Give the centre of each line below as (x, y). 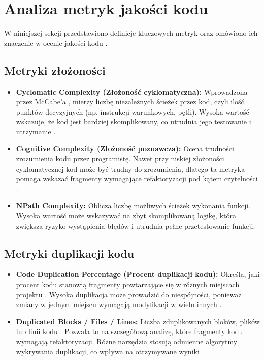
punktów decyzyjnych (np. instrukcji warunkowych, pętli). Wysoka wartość (133, 111)
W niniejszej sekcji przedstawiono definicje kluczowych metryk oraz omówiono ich (131, 33)
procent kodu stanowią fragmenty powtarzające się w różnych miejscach (128, 284)
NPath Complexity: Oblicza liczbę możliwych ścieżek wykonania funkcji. (133, 205)
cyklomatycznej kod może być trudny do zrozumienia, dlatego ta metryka (130, 168)
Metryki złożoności (55, 70)
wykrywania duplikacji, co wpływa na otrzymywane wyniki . (110, 351)
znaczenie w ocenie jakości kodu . (56, 43)
